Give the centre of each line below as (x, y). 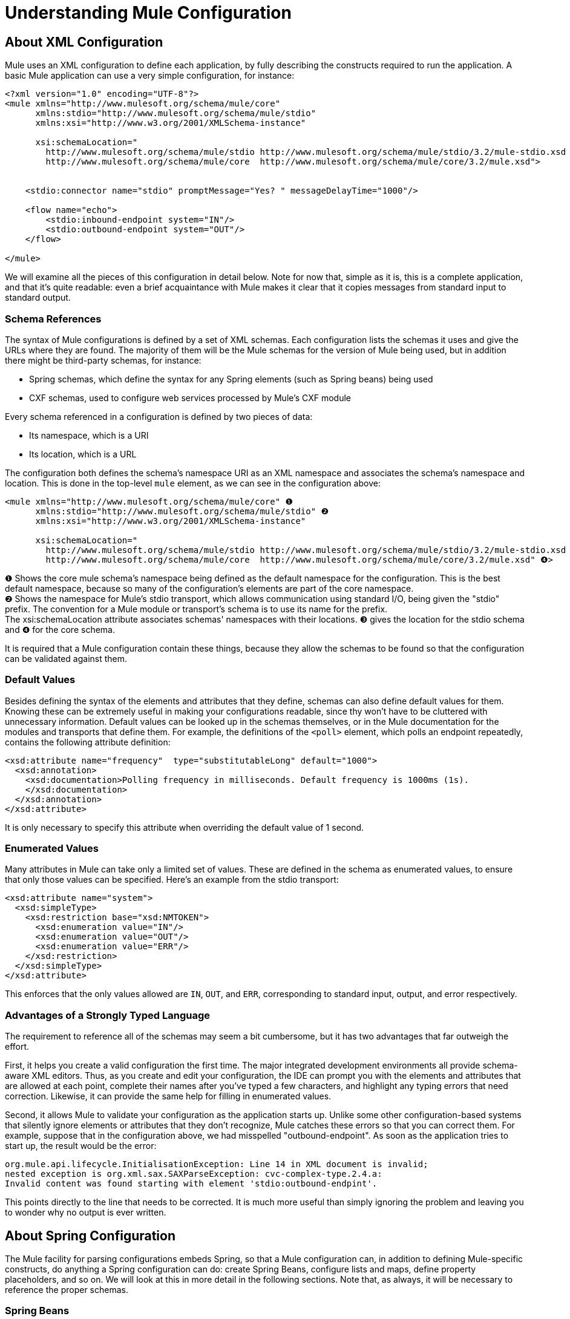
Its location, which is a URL (83, 454)
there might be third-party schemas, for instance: (103, 360)
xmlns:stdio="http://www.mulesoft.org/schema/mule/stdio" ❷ (182, 511)
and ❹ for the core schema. (60, 629)
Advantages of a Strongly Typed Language (107, 1015)
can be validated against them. (66, 658)
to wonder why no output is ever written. (86, 1213)
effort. (17, 1047)
